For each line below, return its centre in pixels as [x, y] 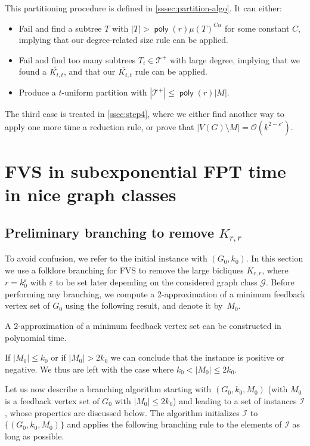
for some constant [257, 28]
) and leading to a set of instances [235, 400]
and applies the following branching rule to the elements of [174, 424]
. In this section [275, 258]
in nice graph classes [91, 194]
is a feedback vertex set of [52, 400]
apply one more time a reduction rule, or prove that [100, 126]
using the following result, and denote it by [144, 305]
